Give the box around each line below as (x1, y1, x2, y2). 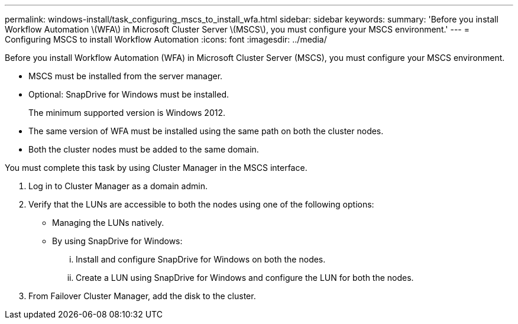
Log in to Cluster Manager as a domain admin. (28, 181, 208, 191)
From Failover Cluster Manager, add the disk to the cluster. (28, 291, 256, 301)
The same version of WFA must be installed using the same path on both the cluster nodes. (28, 126, 384, 136)
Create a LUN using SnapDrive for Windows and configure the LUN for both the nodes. (76, 273, 414, 283)
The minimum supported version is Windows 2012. (28, 108, 226, 118)
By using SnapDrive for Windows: (52, 236, 183, 246)
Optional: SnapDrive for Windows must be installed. (28, 89, 229, 99)
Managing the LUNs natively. (52, 218, 164, 228)
